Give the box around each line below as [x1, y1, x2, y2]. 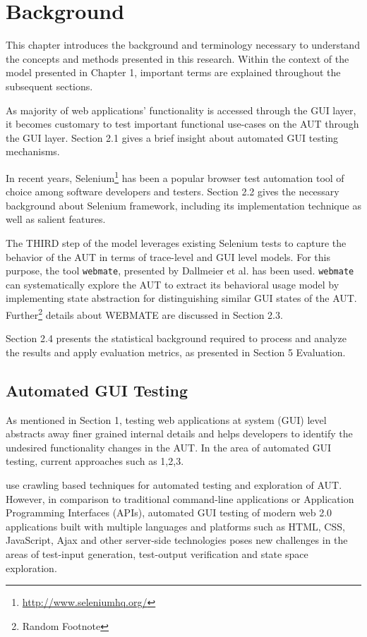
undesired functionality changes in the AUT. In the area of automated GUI [6, 439, 332, 454]
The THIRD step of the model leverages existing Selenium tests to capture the [6, 235, 347, 250]
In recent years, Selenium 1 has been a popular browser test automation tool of [6, 168, 344, 185]
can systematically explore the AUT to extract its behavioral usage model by [6, 277, 339, 291]
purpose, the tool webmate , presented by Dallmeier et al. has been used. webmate [6, 263, 354, 278]
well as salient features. [6, 212, 106, 226]
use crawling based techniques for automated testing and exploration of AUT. [6, 477, 342, 492]
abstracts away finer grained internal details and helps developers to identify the [6, 426, 353, 441]
